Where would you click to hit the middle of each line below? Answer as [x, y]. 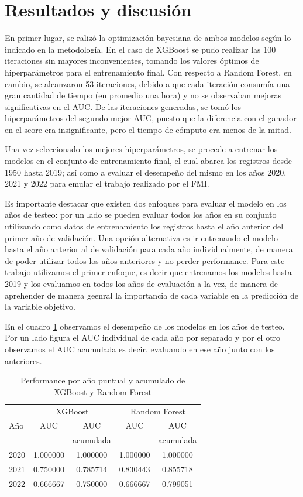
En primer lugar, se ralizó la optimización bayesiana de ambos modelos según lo [148, 38]
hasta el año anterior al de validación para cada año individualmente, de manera [149, 249]
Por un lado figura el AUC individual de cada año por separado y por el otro [143, 337]
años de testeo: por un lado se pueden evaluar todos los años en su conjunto [141, 215]
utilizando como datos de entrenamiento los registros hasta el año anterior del [144, 226]
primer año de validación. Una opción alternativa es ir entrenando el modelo [141, 237]
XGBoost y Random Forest [103, 391]
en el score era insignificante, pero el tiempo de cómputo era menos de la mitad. [148, 129]
